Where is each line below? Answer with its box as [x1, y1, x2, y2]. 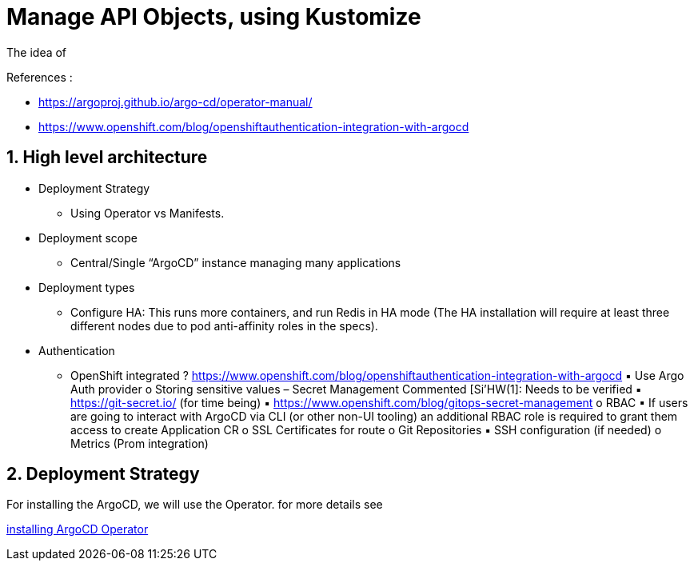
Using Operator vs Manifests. [70, 206, 225, 220]
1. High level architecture [6, 147, 208, 168]
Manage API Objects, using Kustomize [6, 3, 421, 30]
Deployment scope [38, 230, 138, 245]
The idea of [6, 45, 67, 59]
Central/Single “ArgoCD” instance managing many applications [70, 255, 401, 270]
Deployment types [38, 280, 135, 294]
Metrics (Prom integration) [70, 436, 209, 450]
